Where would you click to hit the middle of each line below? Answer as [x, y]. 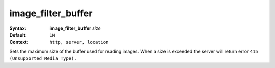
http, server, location [79, 42]
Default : [18, 35]
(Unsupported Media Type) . [43, 58]
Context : [19, 42]
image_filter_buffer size [75, 28]
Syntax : [18, 28]
